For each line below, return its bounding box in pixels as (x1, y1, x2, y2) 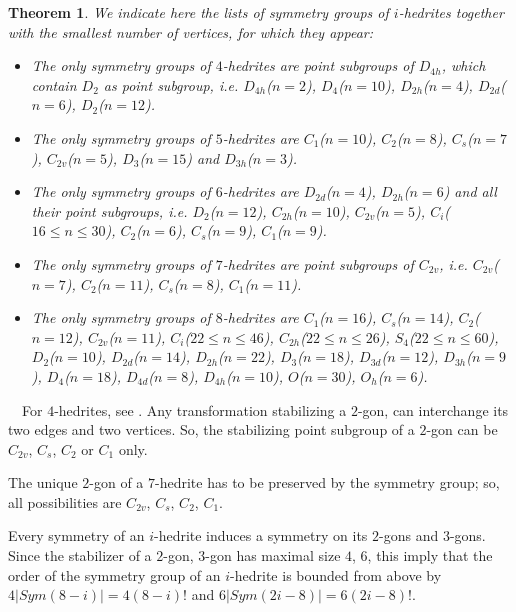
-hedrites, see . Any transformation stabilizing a (54, 399, 347, 420)
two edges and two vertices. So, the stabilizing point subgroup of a (8, 419, 415, 440)
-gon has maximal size (205, 545, 341, 566)
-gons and (379, 525, 439, 546)
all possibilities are (8, 491, 122, 512)
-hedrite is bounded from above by (230, 564, 442, 585)
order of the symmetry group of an (8, 564, 221, 585)
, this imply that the (367, 545, 493, 566)
